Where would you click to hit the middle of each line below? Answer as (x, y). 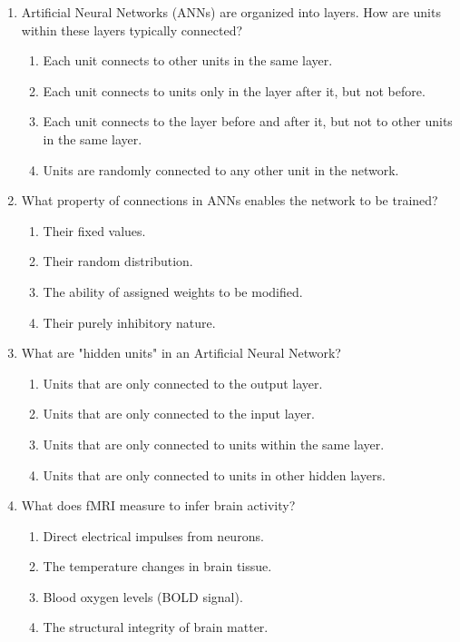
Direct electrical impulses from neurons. (153, 535)
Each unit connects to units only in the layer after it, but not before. (234, 90)
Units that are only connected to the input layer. (179, 414)
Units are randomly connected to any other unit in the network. (221, 169)
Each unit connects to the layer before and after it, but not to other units (248, 121)
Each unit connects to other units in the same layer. (188, 60)
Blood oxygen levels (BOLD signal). (143, 596)
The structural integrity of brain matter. (156, 627)
